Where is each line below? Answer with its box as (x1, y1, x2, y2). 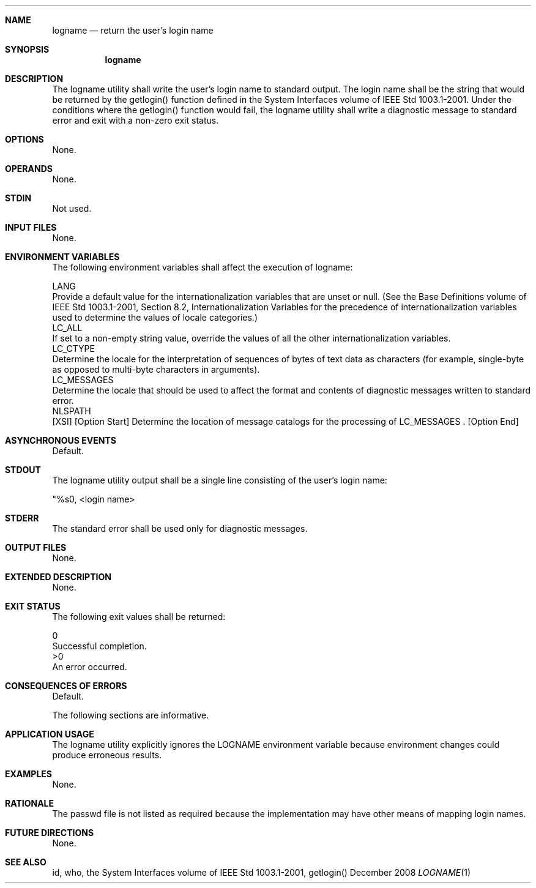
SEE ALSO (5, 857, 47, 867)
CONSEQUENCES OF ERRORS (5, 681, 127, 691)
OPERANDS (5, 163, 53, 174)
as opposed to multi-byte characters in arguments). (52, 364, 260, 375)
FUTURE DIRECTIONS (5, 827, 94, 838)
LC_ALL (52, 323, 83, 333)
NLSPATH (52, 406, 91, 416)
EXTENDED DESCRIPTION (5, 572, 111, 582)
